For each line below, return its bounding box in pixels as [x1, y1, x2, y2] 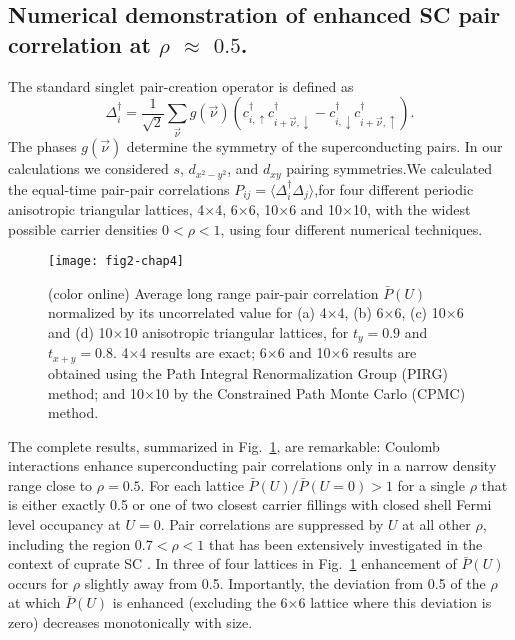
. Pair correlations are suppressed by [160, 514, 384, 535]
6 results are [341, 342, 417, 363]
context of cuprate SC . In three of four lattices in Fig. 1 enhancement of [8, 553, 457, 574]
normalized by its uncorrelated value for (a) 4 [48, 302, 327, 323]
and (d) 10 [48, 322, 113, 343]
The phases [8, 136, 77, 157]
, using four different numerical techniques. [220, 218, 483, 239]
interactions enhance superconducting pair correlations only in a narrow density [8, 455, 497, 476]
